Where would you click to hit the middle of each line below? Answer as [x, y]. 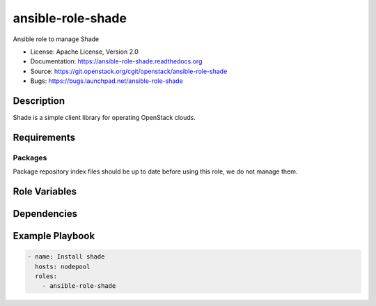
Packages [30, 158]
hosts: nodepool [63, 266]
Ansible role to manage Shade [56, 39]
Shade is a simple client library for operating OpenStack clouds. [104, 118]
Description [39, 101]
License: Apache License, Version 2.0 [84, 52]
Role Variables [45, 191]
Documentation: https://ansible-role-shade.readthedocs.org [116, 61]
